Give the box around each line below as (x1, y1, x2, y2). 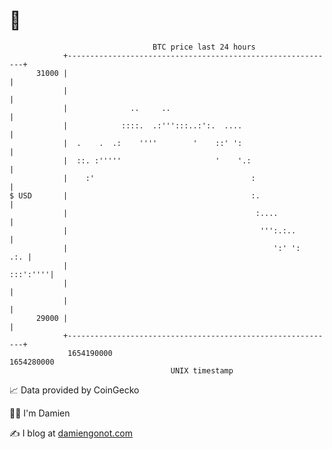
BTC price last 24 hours (152, 42, 256, 52)
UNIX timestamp (170, 365, 234, 376)
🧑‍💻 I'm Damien (9, 407, 71, 419)
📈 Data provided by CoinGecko (9, 384, 140, 396)
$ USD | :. (9, 190, 261, 201)
